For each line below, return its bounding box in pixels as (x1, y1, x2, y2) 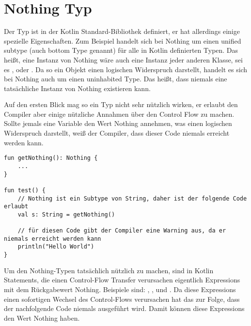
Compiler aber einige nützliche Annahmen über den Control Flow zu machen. (4, 109, 235, 119)
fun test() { (4, 186, 46, 194)
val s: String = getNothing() (17, 211, 115, 218)
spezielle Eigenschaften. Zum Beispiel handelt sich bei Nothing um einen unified (4, 35, 241, 46)
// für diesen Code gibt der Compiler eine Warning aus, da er (17, 227, 226, 234)
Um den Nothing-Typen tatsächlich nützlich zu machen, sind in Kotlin (4, 265, 214, 275)
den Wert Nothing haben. (4, 312, 80, 323)
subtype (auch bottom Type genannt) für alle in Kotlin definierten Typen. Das (4, 45, 238, 55)
